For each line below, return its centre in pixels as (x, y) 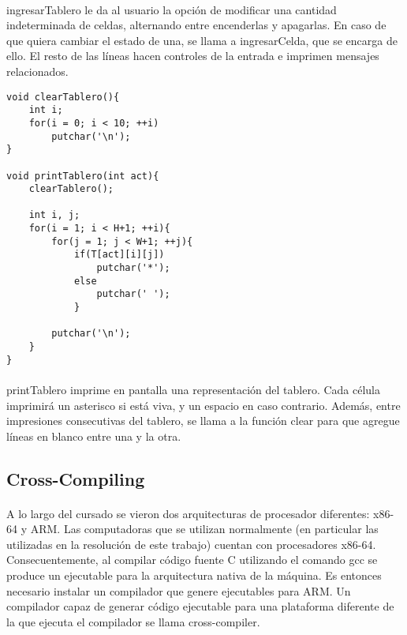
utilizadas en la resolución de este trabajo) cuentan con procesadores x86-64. (191, 544)
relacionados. (37, 71)
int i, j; (54, 215)
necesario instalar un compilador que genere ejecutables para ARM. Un (179, 590)
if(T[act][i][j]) (119, 255)
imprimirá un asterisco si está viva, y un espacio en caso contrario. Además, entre (203, 405)
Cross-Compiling (76, 478)
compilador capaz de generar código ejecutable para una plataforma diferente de (200, 606)
